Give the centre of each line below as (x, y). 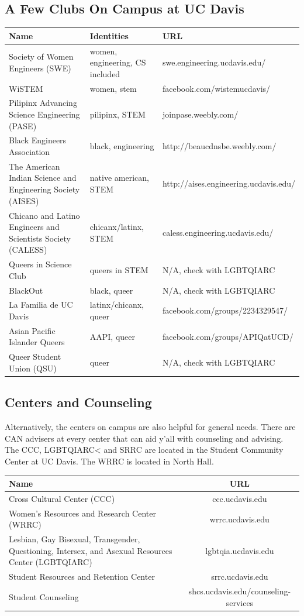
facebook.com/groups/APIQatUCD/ (228, 336)
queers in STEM (119, 269)
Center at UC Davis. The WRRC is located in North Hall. (109, 461)
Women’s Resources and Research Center (82, 513)
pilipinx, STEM (118, 114)
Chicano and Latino (44, 215)
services (240, 602)
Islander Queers (37, 342)
